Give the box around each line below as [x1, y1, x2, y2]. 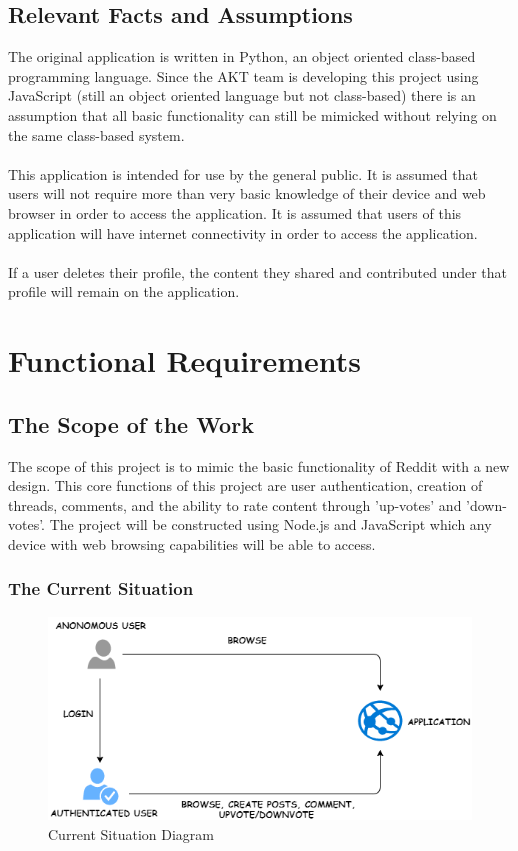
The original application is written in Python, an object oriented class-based [8, 46, 476, 67]
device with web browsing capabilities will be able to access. [8, 533, 376, 554]
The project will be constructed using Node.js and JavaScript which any [49, 514, 492, 535]
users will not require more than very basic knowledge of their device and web [8, 183, 486, 204]
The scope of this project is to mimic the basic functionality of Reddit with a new [8, 455, 510, 476]
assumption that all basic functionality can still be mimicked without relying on [8, 104, 497, 125]
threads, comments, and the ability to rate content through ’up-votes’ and [8, 494, 462, 515]
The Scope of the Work [8, 408, 254, 439]
